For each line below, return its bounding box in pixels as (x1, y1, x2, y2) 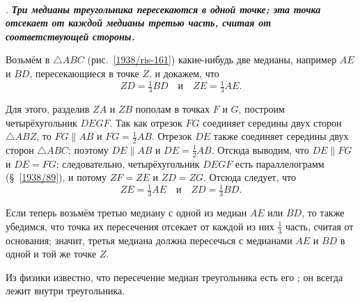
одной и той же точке (6, 246, 97, 261)
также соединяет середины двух (213, 129, 349, 143)
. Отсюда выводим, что (211, 142, 309, 157)
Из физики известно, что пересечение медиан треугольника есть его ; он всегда (6, 269, 343, 284)
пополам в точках (135, 101, 210, 116)
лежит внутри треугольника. (6, 283, 125, 298)
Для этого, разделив (6, 101, 90, 116)
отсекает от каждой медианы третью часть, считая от (6, 15, 272, 30)
